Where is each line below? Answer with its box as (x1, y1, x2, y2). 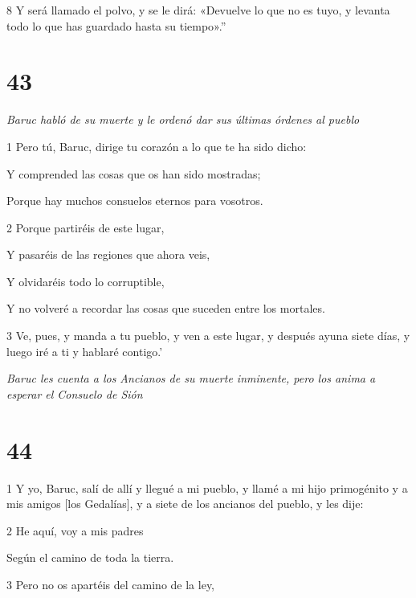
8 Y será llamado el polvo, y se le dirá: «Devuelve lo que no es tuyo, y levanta (6, 2, 390, 18)
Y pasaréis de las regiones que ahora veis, (6, 246, 210, 263)
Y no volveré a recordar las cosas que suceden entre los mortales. (6, 300, 325, 317)
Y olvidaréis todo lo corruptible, (6, 272, 165, 289)
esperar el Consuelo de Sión (6, 385, 143, 402)
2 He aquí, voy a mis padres (6, 522, 144, 539)
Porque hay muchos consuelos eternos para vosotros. (6, 192, 263, 209)
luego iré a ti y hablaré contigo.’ (6, 342, 163, 359)
